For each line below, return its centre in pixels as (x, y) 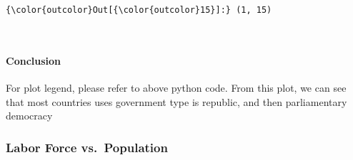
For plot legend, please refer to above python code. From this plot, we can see (176, 88)
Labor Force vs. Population (87, 147)
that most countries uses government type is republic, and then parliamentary (176, 101)
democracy (29, 116)
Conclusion (34, 60)
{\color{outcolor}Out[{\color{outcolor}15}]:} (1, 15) (139, 10)
